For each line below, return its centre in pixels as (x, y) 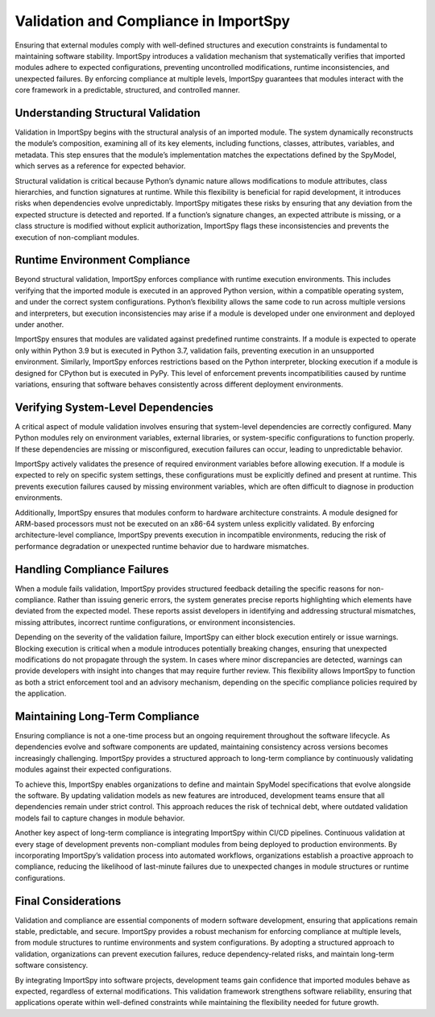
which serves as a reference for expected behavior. (100, 166)
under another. (39, 325)
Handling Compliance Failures (92, 569)
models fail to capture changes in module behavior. (100, 818)
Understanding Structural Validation (108, 113)
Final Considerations (68, 901)
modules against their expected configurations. (93, 770)
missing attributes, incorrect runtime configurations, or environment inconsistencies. (155, 622)
